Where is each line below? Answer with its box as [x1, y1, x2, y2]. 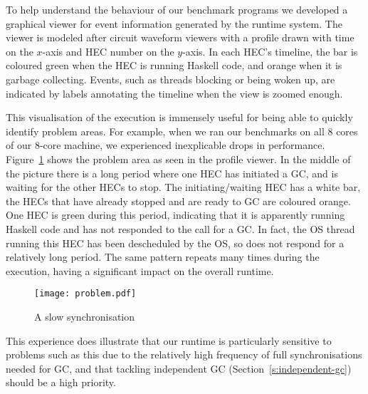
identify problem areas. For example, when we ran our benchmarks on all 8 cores [6, 123, 358, 138]
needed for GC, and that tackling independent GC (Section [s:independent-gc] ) [6, 361, 352, 375]
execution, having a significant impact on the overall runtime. [6, 263, 274, 278]
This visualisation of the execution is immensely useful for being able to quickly [6, 110, 353, 125]
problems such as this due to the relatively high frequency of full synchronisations [6, 347, 362, 362]
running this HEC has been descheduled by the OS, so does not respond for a [6, 235, 345, 250]
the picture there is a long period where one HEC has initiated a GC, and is [6, 165, 338, 180]
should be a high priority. [6, 375, 116, 390]
